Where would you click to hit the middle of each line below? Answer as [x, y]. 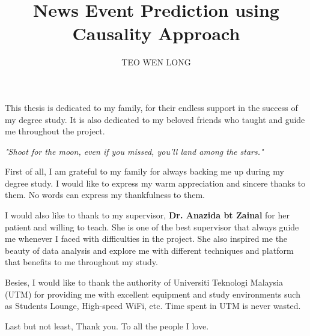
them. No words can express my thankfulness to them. [105, 195]
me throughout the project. [55, 131]
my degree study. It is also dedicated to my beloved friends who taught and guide [155, 119]
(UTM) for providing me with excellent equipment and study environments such [153, 294]
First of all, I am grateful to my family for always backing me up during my [144, 171]
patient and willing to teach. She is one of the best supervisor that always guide [152, 226]
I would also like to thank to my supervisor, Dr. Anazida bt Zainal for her [147, 215]
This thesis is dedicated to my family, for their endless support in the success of [151, 107]
